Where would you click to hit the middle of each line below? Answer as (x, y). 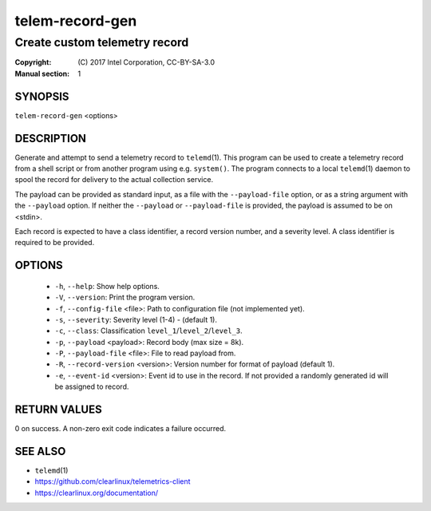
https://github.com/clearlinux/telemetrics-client (113, 481)
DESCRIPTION (51, 139)
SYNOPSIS (42, 96)
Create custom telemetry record (102, 42)
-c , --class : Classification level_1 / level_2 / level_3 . (148, 331)
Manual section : (42, 73)
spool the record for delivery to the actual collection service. (114, 180)
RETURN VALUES (59, 410)
